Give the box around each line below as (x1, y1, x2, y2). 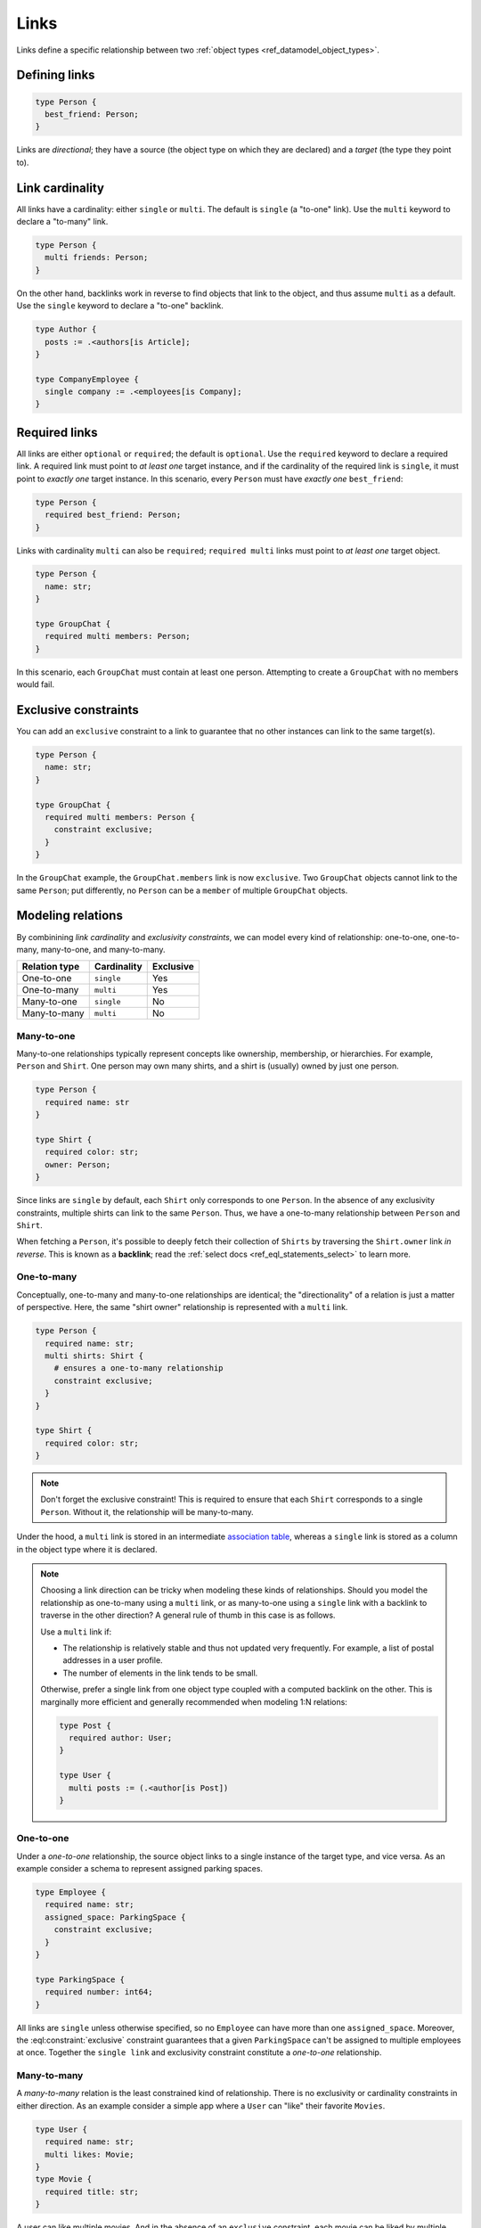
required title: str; (45, 2186, 140, 2197)
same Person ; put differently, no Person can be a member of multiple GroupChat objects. (16, 885, 348, 896)
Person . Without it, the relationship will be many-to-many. (40, 1506, 254, 1517)
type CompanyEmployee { (35, 374, 140, 384)
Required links (16, 424, 98, 440)
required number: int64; (45, 1987, 153, 1997)
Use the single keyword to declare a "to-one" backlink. (16, 300, 224, 311)
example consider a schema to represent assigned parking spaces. (16, 1863, 263, 1874)
